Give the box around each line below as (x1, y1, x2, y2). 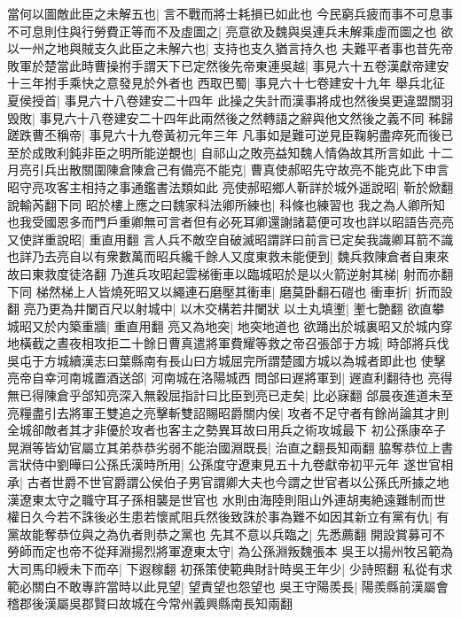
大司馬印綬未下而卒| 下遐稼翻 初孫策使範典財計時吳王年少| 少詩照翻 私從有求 (7, 560, 453, 577)
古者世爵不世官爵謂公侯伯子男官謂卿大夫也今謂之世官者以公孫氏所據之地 (27, 473, 449, 491)
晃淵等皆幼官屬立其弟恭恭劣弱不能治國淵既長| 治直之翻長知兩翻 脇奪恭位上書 (7, 437, 454, 456)
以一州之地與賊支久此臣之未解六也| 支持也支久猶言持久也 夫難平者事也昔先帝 (7, 39, 454, 58)
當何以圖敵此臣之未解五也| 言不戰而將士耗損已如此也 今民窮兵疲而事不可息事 (7, 4, 454, 22)
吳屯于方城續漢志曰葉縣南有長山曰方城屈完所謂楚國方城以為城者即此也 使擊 (7, 351, 446, 369)
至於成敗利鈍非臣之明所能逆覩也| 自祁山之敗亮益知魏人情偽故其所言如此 (7, 143, 425, 161)
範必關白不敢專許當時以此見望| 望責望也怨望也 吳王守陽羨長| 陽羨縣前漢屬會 (7, 576, 449, 595)
